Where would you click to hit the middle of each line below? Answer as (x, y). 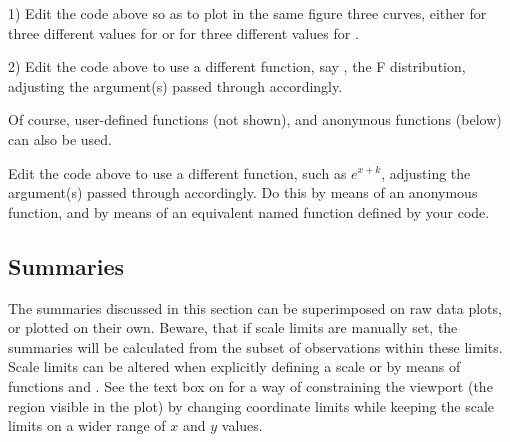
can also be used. (60, 138)
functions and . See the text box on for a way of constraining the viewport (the (250, 385)
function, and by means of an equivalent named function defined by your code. (249, 211)
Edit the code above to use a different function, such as (177, 172)
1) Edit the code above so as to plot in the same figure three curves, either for (247, 13)
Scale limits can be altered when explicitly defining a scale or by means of (234, 366)
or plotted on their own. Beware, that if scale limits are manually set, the (233, 327)
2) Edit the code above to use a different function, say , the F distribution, (237, 66)
